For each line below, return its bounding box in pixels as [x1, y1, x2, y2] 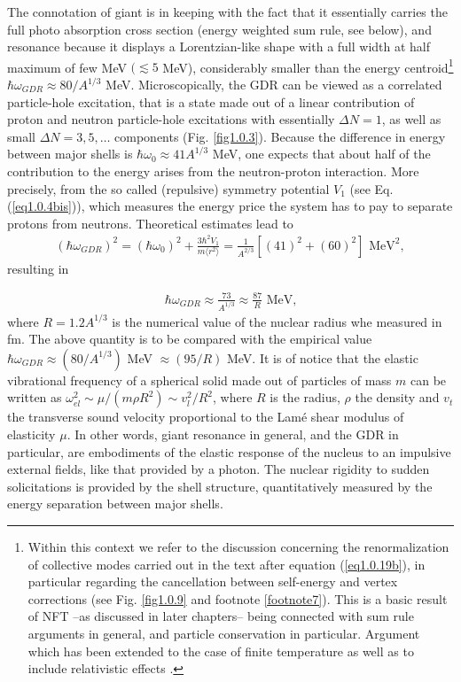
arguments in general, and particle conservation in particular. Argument [27, 624, 420, 643]
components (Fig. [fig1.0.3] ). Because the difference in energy [114, 127, 446, 145]
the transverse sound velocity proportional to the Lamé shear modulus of [7, 407, 404, 426]
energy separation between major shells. [7, 494, 223, 513]
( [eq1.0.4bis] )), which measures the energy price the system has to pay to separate [7, 197, 453, 215]
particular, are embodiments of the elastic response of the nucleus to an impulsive [7, 442, 451, 461]
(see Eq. [349, 179, 394, 198]
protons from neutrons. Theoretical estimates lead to [7, 213, 293, 232]
